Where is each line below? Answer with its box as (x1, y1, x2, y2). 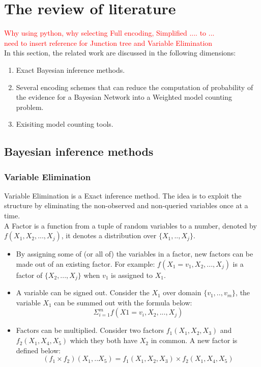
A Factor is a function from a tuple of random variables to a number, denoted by (4, 220, 257, 231)
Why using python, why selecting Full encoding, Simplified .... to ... (4, 27, 215, 38)
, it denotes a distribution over (61, 230, 157, 241)
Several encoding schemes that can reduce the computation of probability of (16, 81, 253, 92)
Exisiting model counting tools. (16, 119, 113, 129)
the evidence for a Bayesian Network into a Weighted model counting (16, 92, 233, 102)
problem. (16, 101, 44, 112)
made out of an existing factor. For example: (16, 258, 155, 269)
